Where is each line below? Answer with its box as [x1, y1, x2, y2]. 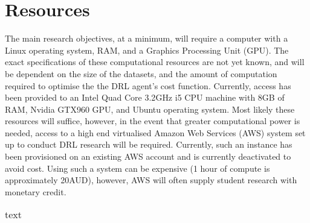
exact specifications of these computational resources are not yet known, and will [5, 55, 305, 68]
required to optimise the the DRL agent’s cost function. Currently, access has [5, 79, 291, 92]
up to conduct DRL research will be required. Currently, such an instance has [5, 138, 292, 151]
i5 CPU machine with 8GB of [175, 91, 285, 104]
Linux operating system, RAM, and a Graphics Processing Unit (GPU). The [5, 43, 289, 56]
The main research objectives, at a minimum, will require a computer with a [5, 32, 288, 45]
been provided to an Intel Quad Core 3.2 [5, 91, 156, 104]
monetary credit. [5, 185, 66, 198]
